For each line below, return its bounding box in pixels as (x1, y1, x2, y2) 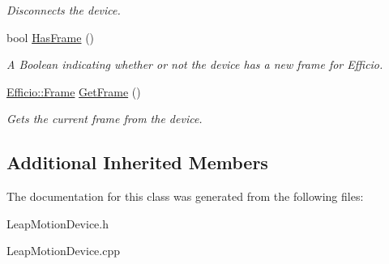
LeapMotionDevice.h (6, 215, 109, 232)
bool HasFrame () (6, 28, 95, 45)
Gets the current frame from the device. (6, 110, 203, 127)
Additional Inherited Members (6, 150, 268, 175)
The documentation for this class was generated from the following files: (6, 188, 364, 205)
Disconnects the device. (6, 2, 121, 18)
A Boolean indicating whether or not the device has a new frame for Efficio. (6, 56, 383, 73)
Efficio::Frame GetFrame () (6, 83, 141, 100)
